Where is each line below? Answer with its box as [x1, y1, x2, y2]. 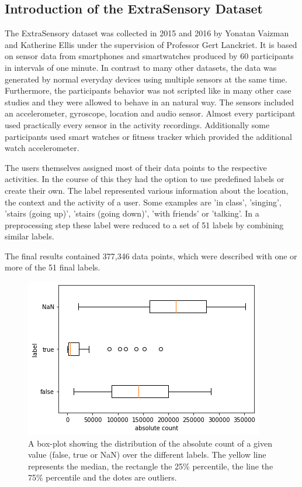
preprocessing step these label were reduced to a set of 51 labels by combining [5, 218, 284, 231]
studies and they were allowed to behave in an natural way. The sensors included [5, 95, 294, 108]
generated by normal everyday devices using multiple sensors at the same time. [5, 73, 287, 85]
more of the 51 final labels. [5, 261, 100, 273]
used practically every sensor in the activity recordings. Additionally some [5, 118, 270, 131]
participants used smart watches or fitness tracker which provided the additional [5, 130, 292, 142]
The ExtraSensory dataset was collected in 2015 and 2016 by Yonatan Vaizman [5, 27, 289, 39]
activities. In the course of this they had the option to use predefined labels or [5, 173, 284, 185]
